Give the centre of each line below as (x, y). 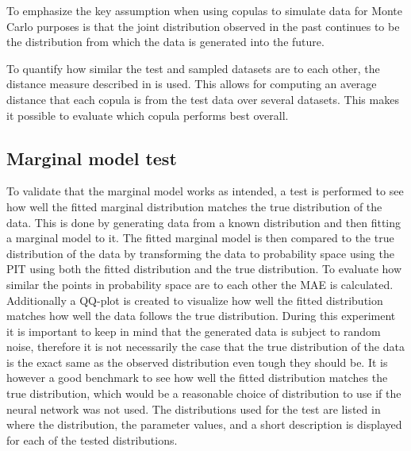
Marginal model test (92, 158)
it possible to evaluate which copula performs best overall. (148, 115)
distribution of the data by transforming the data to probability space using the (200, 253)
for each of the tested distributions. (92, 439)
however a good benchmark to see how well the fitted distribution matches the (197, 378)
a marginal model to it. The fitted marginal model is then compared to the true (200, 238)
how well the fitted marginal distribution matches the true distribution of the (194, 206)
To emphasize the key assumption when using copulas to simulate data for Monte (205, 10)
